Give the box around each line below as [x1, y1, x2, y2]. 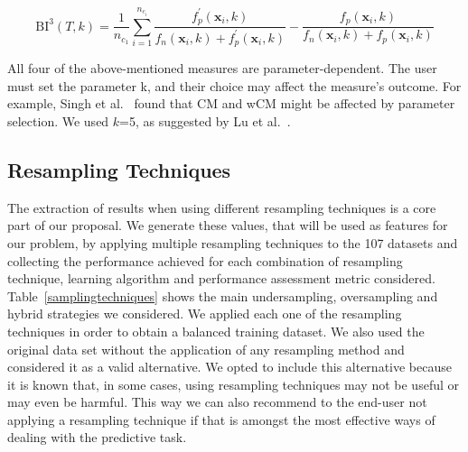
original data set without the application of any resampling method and [7, 339, 405, 358]
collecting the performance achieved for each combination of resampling [7, 251, 403, 270]
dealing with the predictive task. [7, 428, 187, 447]
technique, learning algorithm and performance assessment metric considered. [7, 269, 435, 288]
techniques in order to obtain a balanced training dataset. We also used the [7, 321, 425, 340]
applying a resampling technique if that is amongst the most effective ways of [7, 410, 435, 429]
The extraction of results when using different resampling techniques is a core [7, 198, 436, 217]
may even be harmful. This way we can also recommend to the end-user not [7, 392, 427, 411]
